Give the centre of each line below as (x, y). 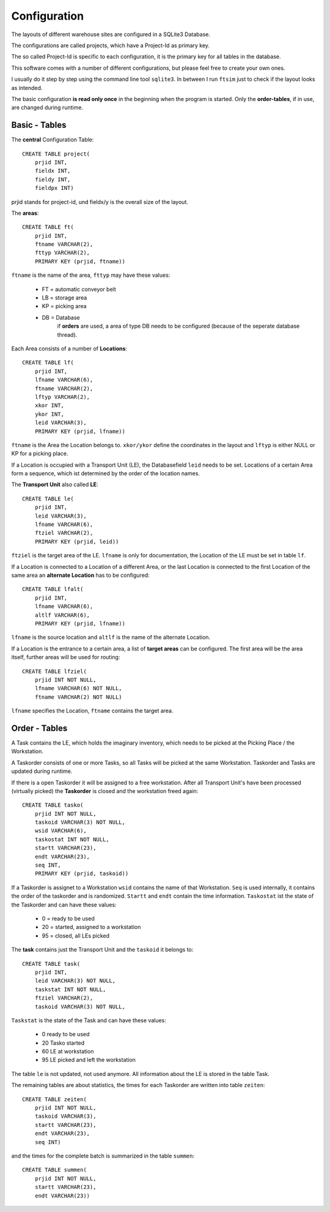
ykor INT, (49, 414)
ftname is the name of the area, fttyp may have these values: (91, 275)
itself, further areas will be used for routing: (66, 657)
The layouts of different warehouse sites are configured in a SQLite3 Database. (111, 34)
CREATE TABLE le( (48, 499)
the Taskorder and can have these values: (64, 905)
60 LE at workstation (68, 1052)
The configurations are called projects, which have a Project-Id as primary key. (111, 45)
